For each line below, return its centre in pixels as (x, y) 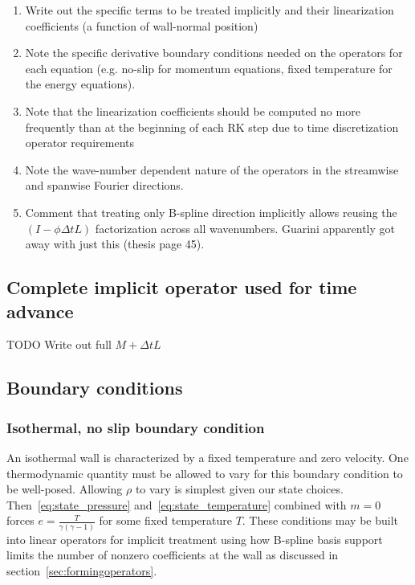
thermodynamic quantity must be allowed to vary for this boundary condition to (205, 473)
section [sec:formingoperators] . (82, 570)
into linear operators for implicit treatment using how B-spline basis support (195, 539)
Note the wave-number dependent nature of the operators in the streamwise (212, 169)
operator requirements (79, 143)
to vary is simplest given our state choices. (239, 489)
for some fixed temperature (165, 520)
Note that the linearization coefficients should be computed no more (193, 110)
